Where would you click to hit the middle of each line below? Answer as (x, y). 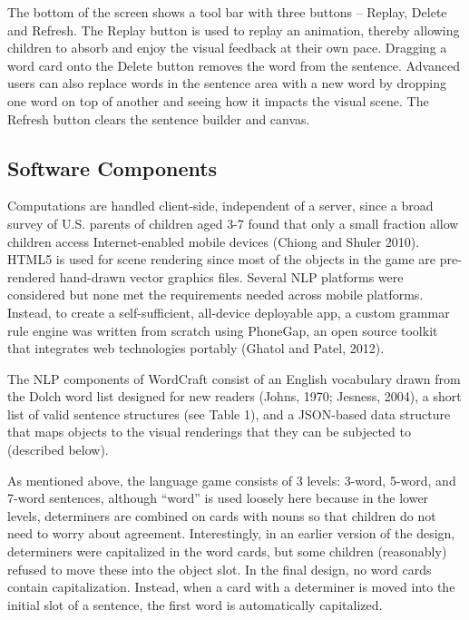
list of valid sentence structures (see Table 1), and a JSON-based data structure (229, 413)
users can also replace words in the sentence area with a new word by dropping (227, 83)
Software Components (112, 167)
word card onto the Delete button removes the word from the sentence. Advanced (234, 65)
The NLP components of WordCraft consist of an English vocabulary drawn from (234, 378)
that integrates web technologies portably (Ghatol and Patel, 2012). (196, 348)
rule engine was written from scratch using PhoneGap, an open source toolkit (223, 330)
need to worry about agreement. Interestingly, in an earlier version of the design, (231, 533)
